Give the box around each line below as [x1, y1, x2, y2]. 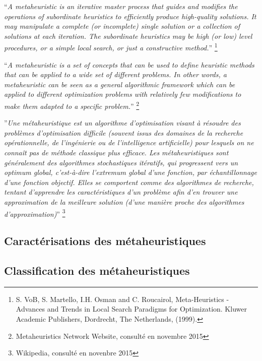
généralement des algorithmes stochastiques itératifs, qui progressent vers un [4, 157, 238, 167]
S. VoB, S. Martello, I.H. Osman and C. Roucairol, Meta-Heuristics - [16, 293, 229, 304]
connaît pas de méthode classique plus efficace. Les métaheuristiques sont [4, 147, 229, 158]
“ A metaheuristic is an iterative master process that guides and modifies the [4, 1, 238, 11]
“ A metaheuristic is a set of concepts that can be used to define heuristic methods [4, 59, 254, 70]
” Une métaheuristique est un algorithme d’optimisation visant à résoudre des [4, 117, 241, 128]
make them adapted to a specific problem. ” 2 [4, 99, 140, 111]
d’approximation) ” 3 [4, 207, 65, 219]
